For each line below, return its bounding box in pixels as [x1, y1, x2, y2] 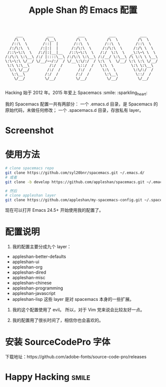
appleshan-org [12, 264, 43, 270]
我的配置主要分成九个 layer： [12, 243, 72, 250]
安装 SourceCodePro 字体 [5, 337, 111, 348]
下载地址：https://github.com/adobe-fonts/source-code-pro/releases [5, 354, 147, 360]
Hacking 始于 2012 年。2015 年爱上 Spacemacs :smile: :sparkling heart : [5, 90, 148, 97]
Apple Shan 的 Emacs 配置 [29, 4, 137, 16]
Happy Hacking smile [5, 372, 90, 383]
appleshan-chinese [12, 280, 52, 286]
